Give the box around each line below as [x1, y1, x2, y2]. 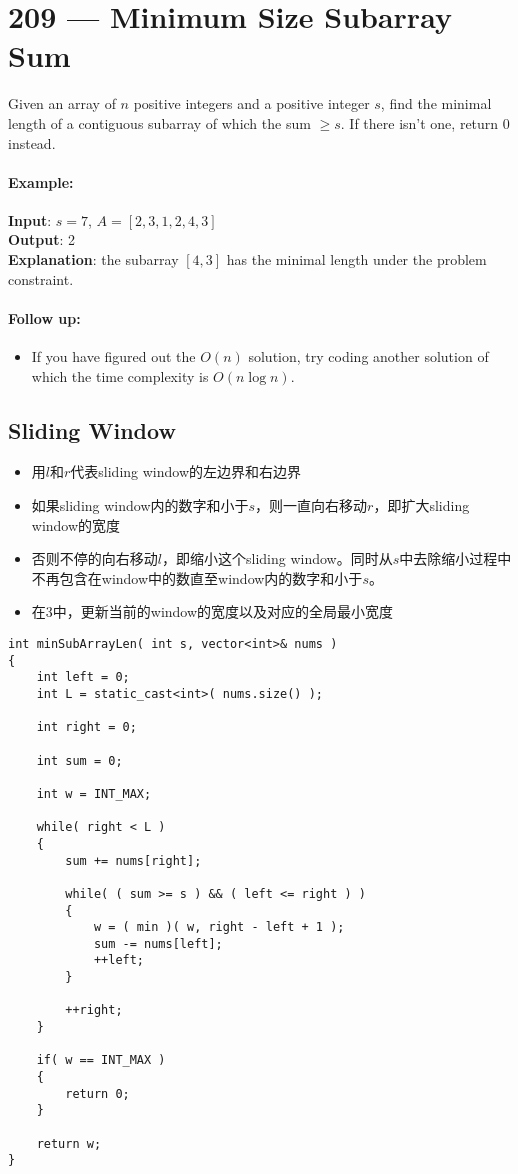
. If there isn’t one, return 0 [340, 112, 510, 133]
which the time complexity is [31, 365, 209, 386]
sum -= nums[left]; [93, 936, 223, 951]
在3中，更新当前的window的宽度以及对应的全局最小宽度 [31, 601, 394, 622]
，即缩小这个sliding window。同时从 [161, 548, 393, 569]
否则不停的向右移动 [31, 548, 158, 569]
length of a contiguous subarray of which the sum [8, 112, 311, 133]
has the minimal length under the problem [226, 249, 487, 270]
